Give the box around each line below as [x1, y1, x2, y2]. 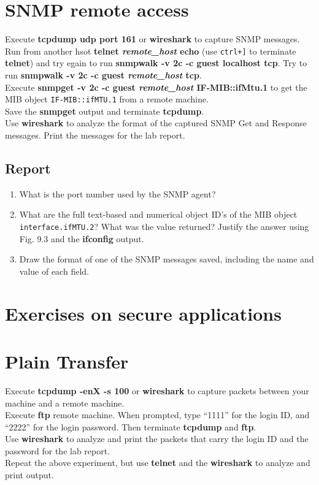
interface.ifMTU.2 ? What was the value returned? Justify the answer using [19, 220, 309, 232]
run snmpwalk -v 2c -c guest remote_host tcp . [5, 68, 202, 81]
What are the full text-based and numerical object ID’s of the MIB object [19, 208, 298, 221]
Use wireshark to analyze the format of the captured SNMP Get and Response [5, 116, 307, 129]
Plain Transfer [5, 348, 129, 373]
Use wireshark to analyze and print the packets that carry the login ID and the [5, 432, 309, 445]
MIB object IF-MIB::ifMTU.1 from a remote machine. [5, 93, 209, 105]
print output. [5, 468, 54, 481]
